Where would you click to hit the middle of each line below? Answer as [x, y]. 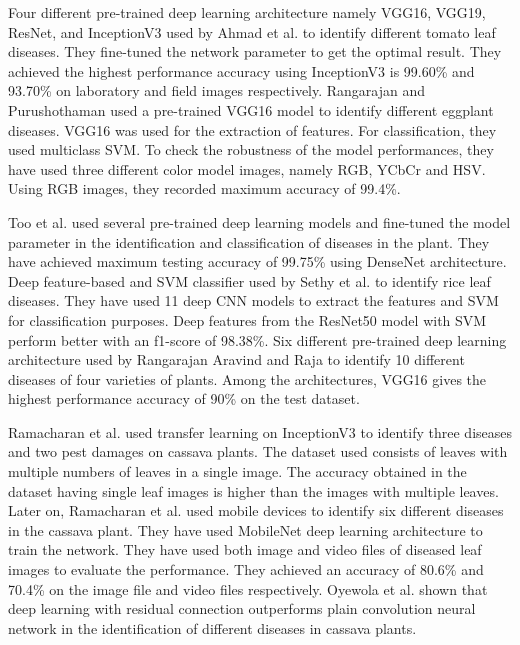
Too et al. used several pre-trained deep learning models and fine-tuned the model [259, 221]
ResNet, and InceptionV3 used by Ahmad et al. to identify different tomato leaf [252, 31]
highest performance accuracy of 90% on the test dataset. [184, 398]
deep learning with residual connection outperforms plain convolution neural [242, 608]
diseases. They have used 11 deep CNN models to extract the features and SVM [253, 300]
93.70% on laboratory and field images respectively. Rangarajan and [217, 90]
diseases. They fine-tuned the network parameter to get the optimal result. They [255, 51]
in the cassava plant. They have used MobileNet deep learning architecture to [245, 529]
